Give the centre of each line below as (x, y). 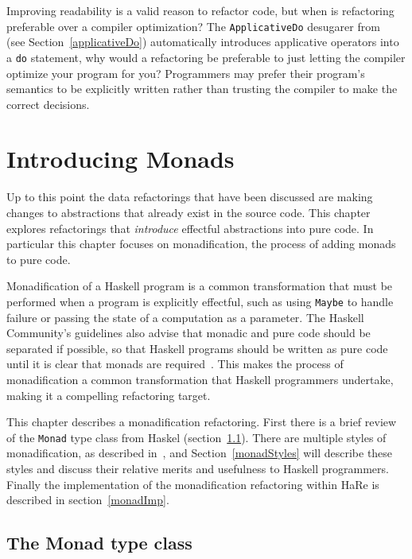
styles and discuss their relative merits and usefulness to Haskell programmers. (198, 469)
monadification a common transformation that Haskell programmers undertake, (200, 379)
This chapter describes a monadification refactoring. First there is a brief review (202, 422)
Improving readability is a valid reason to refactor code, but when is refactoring (200, 10)
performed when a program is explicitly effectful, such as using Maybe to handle (200, 301)
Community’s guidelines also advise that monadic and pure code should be (189, 333)
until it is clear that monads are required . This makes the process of (175, 364)
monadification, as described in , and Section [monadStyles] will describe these (200, 453)
